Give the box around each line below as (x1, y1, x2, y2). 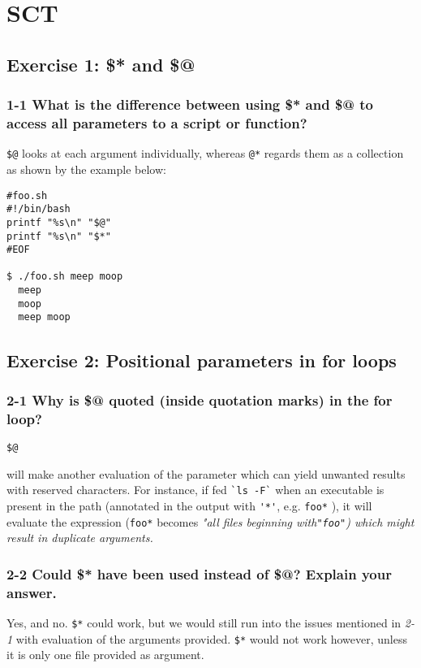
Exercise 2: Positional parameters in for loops (6, 347, 397, 372)
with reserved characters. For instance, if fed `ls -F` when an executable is (6, 481, 384, 498)
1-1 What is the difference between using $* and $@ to (6, 94, 373, 115)
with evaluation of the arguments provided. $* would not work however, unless (15, 630, 407, 647)
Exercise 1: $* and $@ (6, 51, 195, 76)
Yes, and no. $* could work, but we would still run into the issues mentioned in (6, 614, 402, 631)
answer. (6, 582, 57, 602)
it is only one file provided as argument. (6, 646, 204, 663)
